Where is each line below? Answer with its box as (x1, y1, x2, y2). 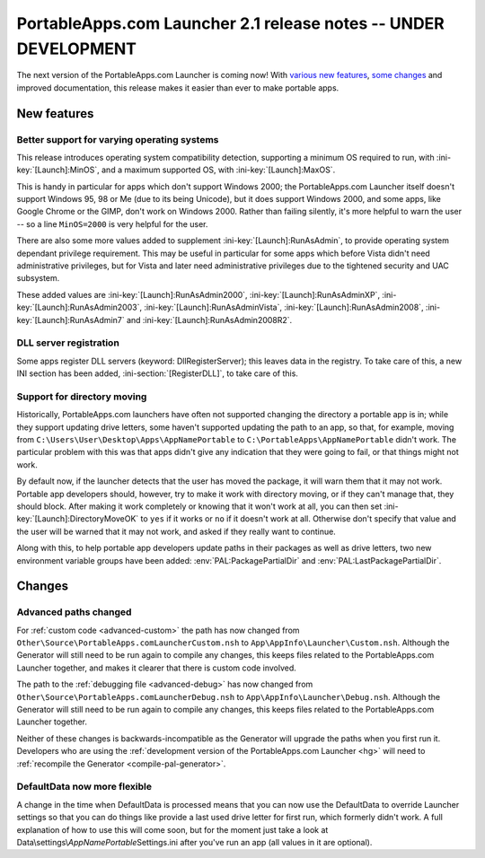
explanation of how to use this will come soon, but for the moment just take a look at (16, 824, 329, 835)
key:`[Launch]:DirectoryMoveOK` (16, 513, 139, 524)
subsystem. (16, 273, 60, 284)
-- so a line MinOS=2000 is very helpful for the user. (16, 218, 208, 229)
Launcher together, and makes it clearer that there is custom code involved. (16, 662, 296, 673)
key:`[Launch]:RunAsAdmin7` (16, 314, 125, 325)
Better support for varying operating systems (16, 133, 219, 145)
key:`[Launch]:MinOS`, (16, 164, 101, 175)
